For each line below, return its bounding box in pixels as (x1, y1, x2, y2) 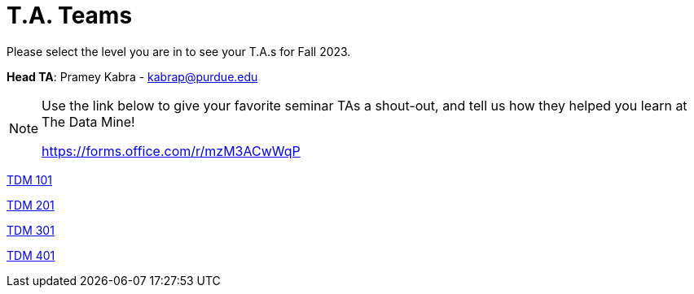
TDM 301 (7, 223, 55, 237)
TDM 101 (7, 172, 52, 187)
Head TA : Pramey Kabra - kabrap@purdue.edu (7, 69, 258, 84)
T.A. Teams (7, 2, 133, 29)
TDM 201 (7, 197, 55, 212)
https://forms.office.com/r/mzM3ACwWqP (42, 142, 301, 159)
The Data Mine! (42, 113, 135, 130)
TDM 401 (7, 248, 55, 262)
